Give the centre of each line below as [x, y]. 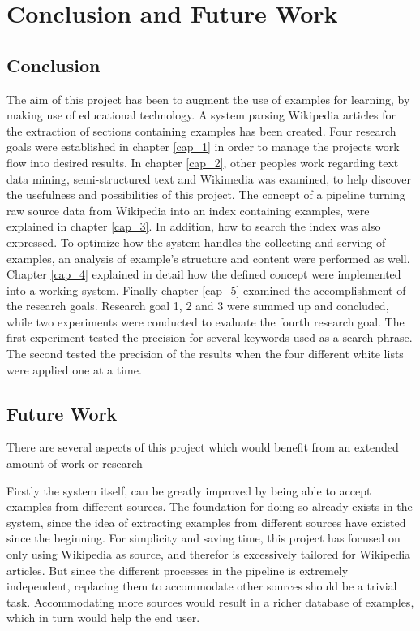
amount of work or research [75, 463]
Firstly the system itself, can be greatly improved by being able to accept [189, 490]
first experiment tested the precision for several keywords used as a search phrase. [210, 337]
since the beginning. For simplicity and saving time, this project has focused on [204, 538]
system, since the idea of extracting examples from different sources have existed [206, 522]
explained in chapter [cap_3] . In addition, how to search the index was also [194, 226]
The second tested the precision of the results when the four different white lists [205, 354]
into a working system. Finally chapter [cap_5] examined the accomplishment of [206, 290]
